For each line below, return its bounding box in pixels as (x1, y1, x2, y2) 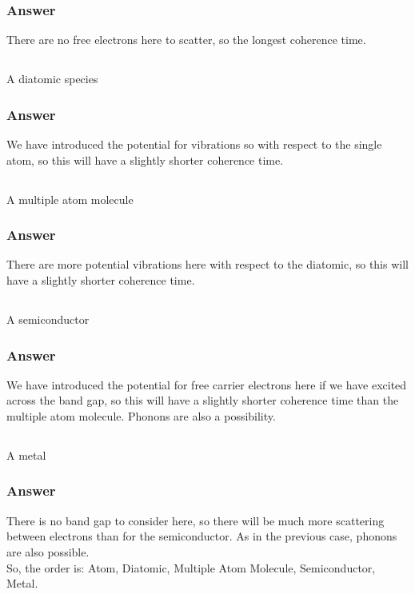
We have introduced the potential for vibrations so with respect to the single (6, 136, 382, 153)
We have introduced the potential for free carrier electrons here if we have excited (6, 376, 407, 393)
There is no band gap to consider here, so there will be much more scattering (6, 512, 385, 528)
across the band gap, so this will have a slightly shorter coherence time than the (6, 392, 399, 409)
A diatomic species (6, 70, 98, 87)
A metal (6, 446, 46, 463)
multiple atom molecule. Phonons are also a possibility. (6, 407, 276, 424)
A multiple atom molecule (6, 190, 134, 207)
